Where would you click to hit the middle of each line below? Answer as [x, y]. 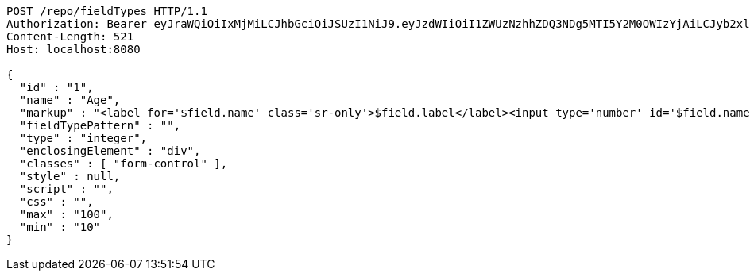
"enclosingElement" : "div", [110, 151]
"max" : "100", [66, 214]
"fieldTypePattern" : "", [100, 125]
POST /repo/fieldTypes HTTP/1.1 [107, 11]
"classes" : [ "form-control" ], [124, 164]
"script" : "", [66, 189]
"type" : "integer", [83, 138]
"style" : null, [70, 176]
